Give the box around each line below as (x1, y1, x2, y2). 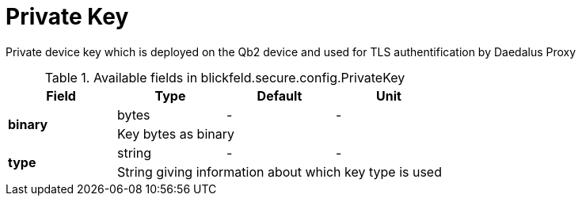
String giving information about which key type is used (117, 163, 442, 180)
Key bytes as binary (117, 125, 234, 142)
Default (257, 87, 302, 104)
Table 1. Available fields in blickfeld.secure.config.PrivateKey (44, 69, 405, 86)
